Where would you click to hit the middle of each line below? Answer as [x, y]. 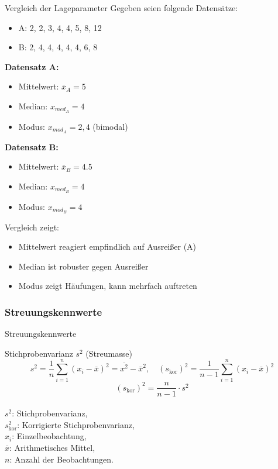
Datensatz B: [32, 146]
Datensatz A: [32, 66]
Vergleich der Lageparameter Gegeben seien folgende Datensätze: [121, 8]
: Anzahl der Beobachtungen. [61, 459]
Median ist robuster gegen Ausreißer [83, 266]
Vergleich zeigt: [32, 227]
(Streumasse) [109, 353]
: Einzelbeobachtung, [49, 436]
